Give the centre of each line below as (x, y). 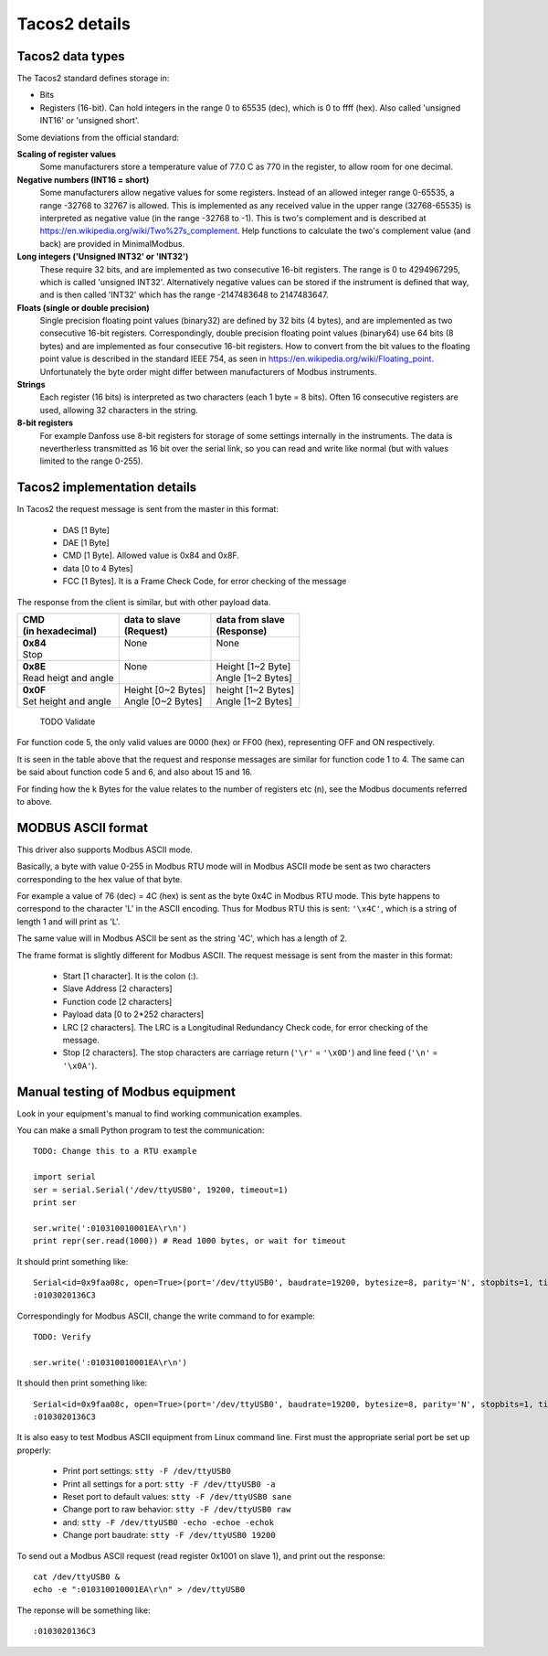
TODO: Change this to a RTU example (115, 1151)
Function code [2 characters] (117, 1001)
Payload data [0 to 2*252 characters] (133, 1014)
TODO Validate (68, 721)
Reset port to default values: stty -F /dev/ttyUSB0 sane (177, 1497)
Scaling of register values (67, 155)
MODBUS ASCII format (82, 828)
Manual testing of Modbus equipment (126, 1091)
